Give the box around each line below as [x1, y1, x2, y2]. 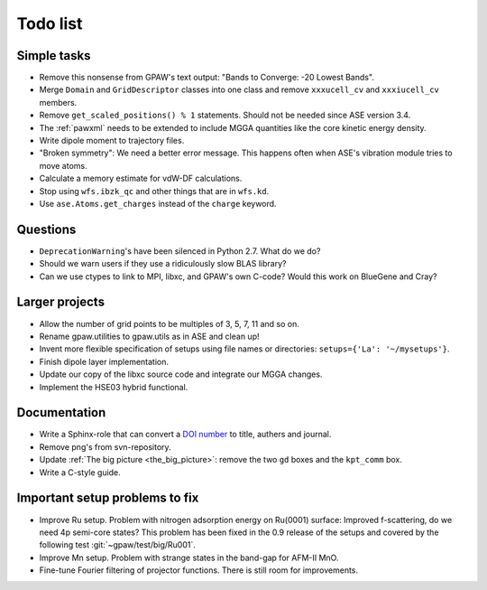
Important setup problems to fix [16, 491, 199, 506]
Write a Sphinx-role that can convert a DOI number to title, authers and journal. [39, 429, 332, 440]
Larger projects [16, 295, 106, 310]
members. [39, 97, 78, 108]
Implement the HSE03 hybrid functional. [39, 381, 188, 392]
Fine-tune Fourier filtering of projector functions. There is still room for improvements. [39, 565, 359, 576]
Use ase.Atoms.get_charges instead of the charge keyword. [39, 198, 277, 209]
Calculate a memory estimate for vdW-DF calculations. [39, 173, 243, 184]
